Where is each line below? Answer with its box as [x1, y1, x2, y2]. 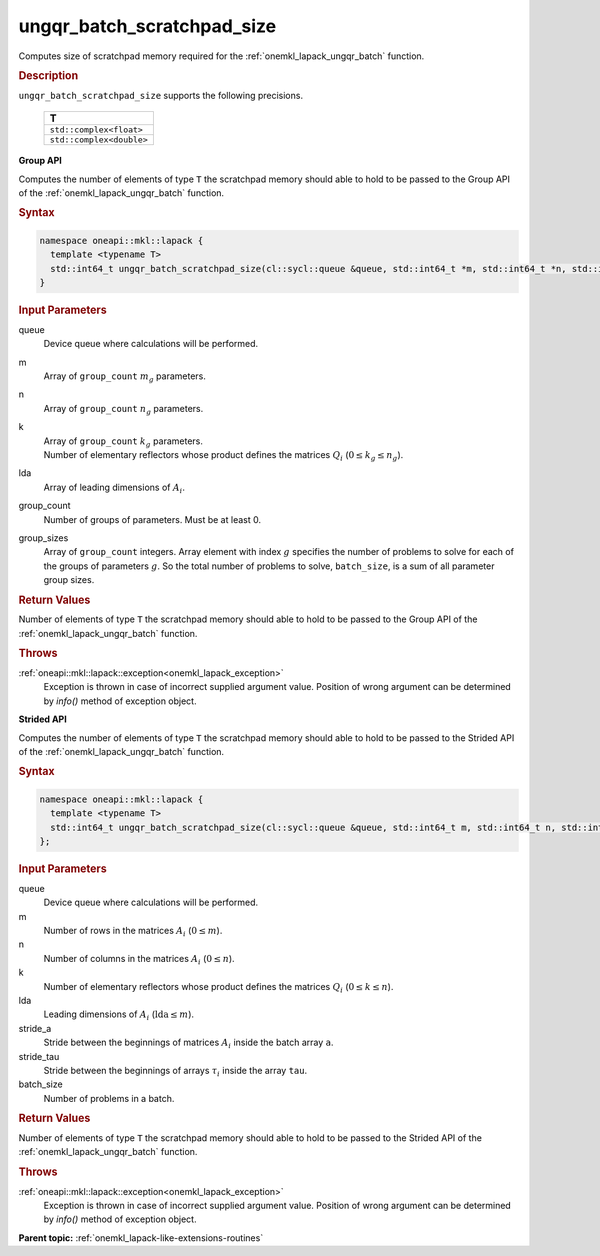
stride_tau [18, 1050, 60, 1062]
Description [18, 68, 79, 82]
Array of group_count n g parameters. [43, 402, 204, 417]
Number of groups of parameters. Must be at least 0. [43, 513, 262, 525]
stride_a [18, 1022, 52, 1034]
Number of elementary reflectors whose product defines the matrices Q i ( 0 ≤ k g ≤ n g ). [43, 449, 404, 463]
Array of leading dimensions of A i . [43, 481, 185, 495]
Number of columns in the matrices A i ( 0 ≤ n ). [43, 952, 235, 967]
